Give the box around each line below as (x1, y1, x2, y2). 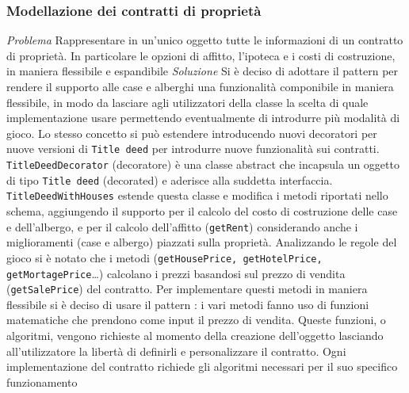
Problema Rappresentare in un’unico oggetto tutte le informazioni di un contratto (6, 32, 403, 48)
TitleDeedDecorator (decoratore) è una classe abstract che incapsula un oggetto (6, 156, 399, 173)
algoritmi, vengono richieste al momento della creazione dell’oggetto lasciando (6, 327, 384, 343)
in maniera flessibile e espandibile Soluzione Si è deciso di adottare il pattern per (6, 63, 399, 79)
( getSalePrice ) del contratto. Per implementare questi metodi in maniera (6, 280, 368, 297)
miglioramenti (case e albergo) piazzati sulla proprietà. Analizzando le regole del (6, 234, 397, 250)
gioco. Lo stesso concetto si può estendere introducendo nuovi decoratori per (6, 124, 377, 141)
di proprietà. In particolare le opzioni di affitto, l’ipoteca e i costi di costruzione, (6, 47, 396, 63)
